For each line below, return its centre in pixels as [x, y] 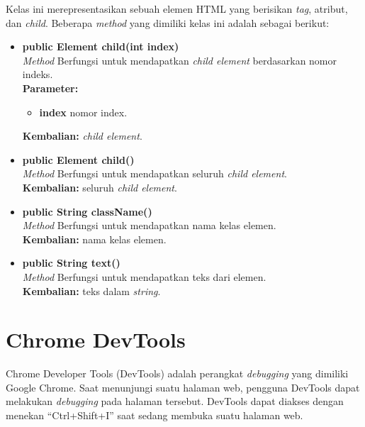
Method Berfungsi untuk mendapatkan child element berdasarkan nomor [180, 60]
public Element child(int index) [101, 46]
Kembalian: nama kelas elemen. [94, 239]
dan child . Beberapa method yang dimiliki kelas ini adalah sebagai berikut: [168, 22]
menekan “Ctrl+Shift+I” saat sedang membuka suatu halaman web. [155, 415]
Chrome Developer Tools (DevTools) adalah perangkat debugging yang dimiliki [177, 373]
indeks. [38, 74]
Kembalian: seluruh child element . [100, 187]
